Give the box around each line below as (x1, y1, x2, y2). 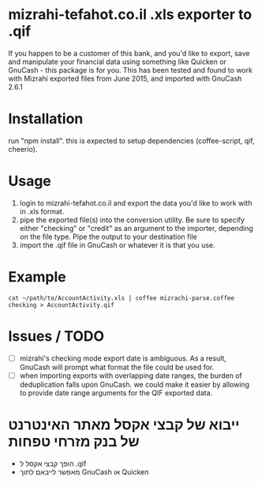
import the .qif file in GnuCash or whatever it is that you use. (19, 240, 215, 250)
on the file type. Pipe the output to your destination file (19, 232, 197, 241)
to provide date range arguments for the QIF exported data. (19, 388, 213, 397)
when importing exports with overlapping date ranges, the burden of (19, 370, 242, 380)
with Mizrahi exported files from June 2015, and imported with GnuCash (8, 74, 242, 83)
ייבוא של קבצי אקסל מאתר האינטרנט (8, 416, 240, 433)
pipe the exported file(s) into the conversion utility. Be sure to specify (19, 215, 245, 225)
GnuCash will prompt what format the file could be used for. (19, 362, 215, 372)
